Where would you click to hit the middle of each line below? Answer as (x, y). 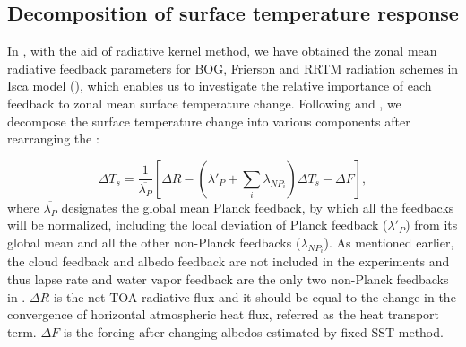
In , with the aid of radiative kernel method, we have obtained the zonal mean (222, 51)
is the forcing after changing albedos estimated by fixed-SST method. (253, 331)
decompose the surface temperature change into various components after (209, 121)
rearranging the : (53, 139)
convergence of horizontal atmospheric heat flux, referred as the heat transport (223, 314)
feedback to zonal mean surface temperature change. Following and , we (204, 103)
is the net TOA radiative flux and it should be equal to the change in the (255, 296)
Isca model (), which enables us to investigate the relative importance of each (220, 86)
